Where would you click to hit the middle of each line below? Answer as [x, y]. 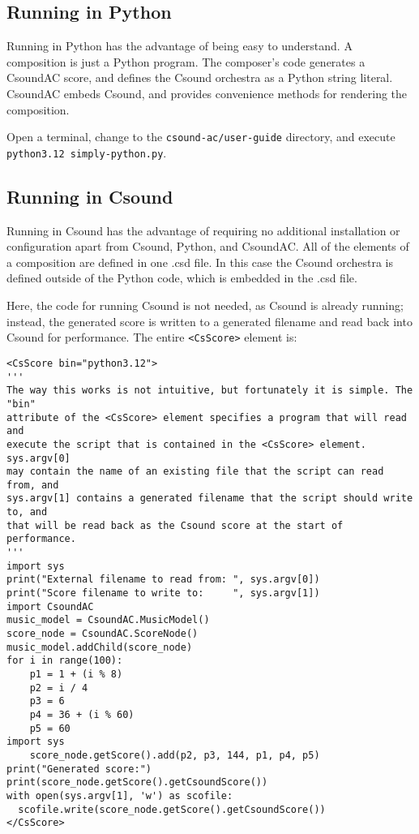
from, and [33, 485]
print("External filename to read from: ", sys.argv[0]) [163, 580]
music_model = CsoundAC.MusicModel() [108, 620]
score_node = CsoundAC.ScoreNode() [103, 634]
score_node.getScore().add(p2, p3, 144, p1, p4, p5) [175, 755]
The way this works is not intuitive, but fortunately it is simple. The [210, 391]
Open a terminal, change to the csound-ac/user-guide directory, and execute [201, 137]
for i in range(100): [65, 661]
